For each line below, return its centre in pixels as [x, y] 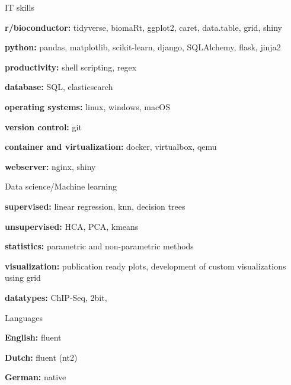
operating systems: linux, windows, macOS [87, 106]
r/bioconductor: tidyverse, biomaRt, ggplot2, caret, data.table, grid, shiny [143, 27]
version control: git [43, 126]
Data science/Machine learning [61, 186]
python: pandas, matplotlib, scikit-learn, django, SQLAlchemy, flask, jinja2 [143, 47]
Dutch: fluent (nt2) [41, 357]
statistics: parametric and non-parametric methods [99, 246]
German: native [36, 377]
